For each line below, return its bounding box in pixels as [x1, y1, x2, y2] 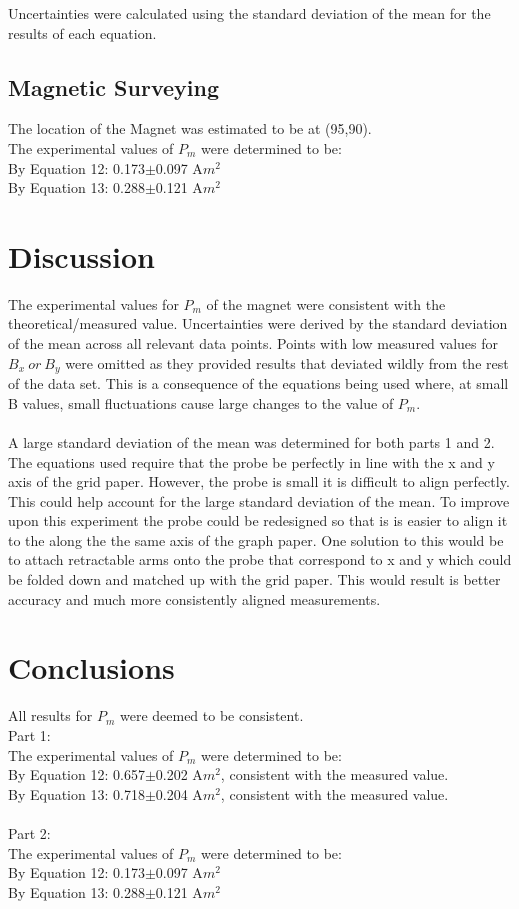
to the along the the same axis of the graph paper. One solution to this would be [8, 529, 504, 550]
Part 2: [8, 822, 51, 843]
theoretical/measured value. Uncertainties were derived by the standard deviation [8, 313, 508, 334]
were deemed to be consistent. [119, 705, 304, 726]
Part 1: [8, 724, 51, 745]
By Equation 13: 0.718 [8, 783, 145, 804]
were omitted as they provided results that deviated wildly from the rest [65, 352, 509, 373]
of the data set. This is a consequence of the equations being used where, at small [8, 373, 509, 394]
